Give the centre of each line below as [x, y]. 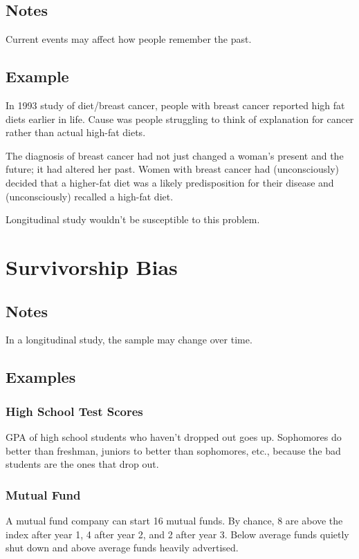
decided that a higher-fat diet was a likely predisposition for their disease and [170, 182]
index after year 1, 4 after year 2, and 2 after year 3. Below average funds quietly [177, 534]
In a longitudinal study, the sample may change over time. [129, 340]
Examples [41, 377]
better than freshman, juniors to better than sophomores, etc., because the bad [173, 450]
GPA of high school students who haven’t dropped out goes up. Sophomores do [174, 436]
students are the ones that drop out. [82, 464]
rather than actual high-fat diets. [76, 132]
